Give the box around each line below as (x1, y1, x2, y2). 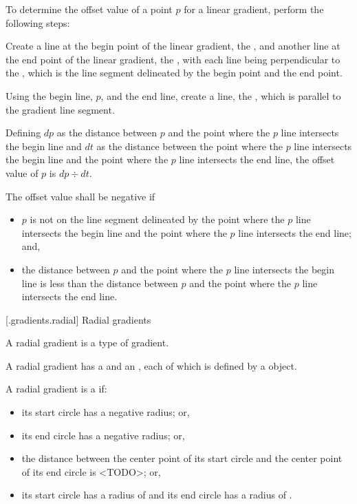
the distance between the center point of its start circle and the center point (21, 451, 343, 465)
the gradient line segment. (6, 102, 115, 116)
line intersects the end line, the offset (179, 152, 335, 167)
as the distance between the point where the (96, 138, 283, 153)
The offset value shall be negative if (6, 189, 155, 203)
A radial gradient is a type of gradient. (6, 335, 169, 350)
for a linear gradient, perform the (184, 2, 324, 16)
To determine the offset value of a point (6, 2, 173, 16)
